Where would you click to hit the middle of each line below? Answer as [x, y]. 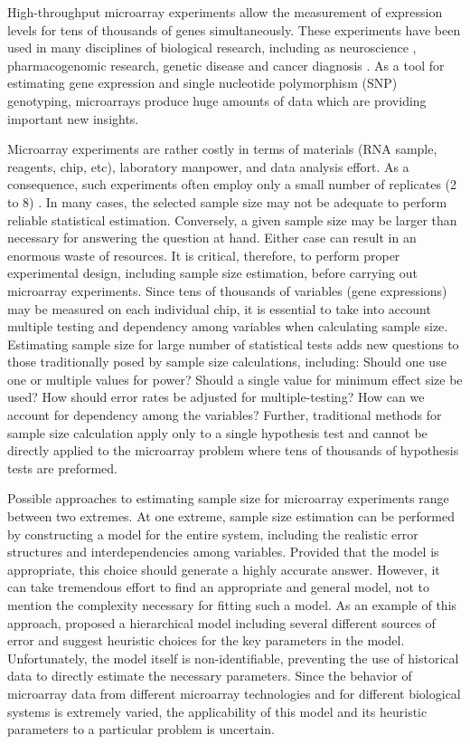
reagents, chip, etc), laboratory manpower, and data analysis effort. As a [208, 166]
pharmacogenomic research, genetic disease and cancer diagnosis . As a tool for [226, 65]
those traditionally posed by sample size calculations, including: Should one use [227, 362]
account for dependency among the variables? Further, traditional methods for [225, 415]
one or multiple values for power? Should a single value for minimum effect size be [235, 379]
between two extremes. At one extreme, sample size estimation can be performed [231, 516]
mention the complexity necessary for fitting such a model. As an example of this [232, 605]
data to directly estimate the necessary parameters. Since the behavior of [210, 676]
